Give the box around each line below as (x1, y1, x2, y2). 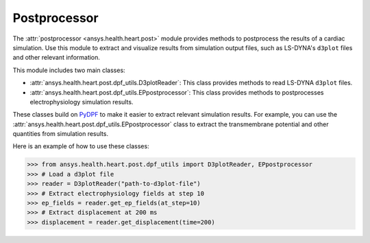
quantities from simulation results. (12, 130, 109, 138)
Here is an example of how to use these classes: (12, 142, 150, 150)
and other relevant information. (12, 54, 101, 62)
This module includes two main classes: (12, 66, 126, 74)
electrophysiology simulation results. (29, 97, 134, 106)
